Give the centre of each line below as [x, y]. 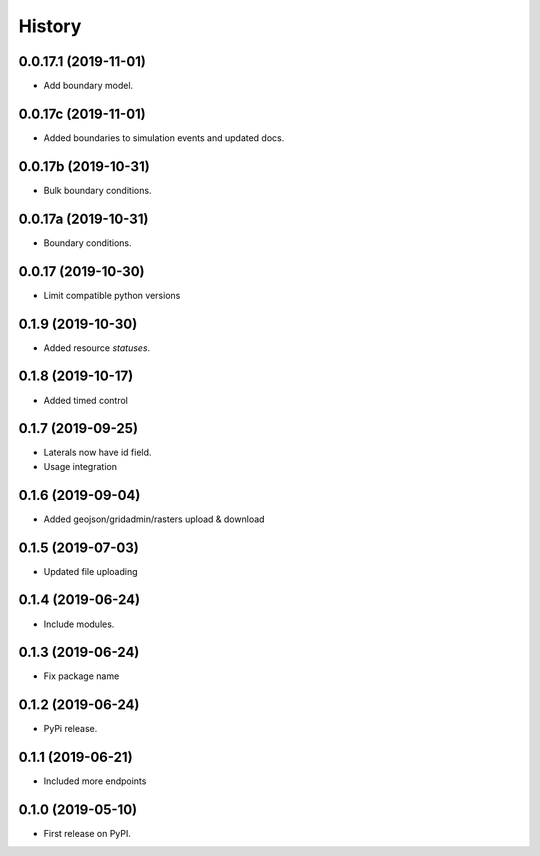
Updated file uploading [91, 571]
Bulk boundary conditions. [97, 190]
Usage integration [80, 466]
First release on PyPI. [87, 834]
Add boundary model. [88, 86]
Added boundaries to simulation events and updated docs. [164, 137]
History [50, 26]
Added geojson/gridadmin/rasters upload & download [154, 519]
